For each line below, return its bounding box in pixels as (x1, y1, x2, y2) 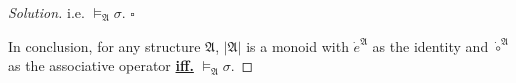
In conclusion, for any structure (8, 35, 201, 56)
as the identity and (372, 35, 489, 56)
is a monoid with (246, 35, 349, 56)
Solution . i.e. (8, 2, 85, 22)
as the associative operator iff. (8, 55, 194, 76)
